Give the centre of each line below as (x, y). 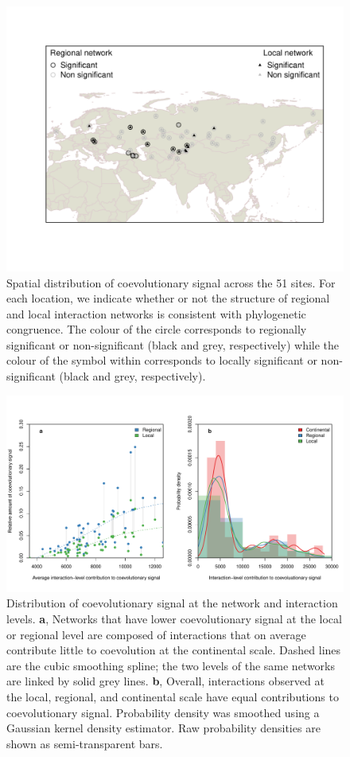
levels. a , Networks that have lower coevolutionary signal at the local (174, 619)
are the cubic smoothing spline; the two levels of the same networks (171, 665)
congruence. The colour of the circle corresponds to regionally (157, 329)
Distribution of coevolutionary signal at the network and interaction (172, 603)
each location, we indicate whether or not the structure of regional (168, 298)
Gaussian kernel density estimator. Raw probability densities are (163, 728)
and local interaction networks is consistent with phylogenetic (156, 313)
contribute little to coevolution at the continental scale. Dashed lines (174, 650)
